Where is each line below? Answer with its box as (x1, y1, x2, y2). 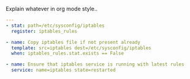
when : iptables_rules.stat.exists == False (11, 50, 124, 57)
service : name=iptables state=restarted (11, 67, 116, 74)
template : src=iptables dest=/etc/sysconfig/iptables (11, 45, 151, 51)
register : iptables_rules (11, 28, 78, 34)
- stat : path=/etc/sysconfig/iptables (6, 22, 105, 29)
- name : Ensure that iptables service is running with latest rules (6, 61, 184, 67)
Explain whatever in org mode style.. (6, 5, 98, 12)
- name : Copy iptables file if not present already (6, 39, 140, 45)
